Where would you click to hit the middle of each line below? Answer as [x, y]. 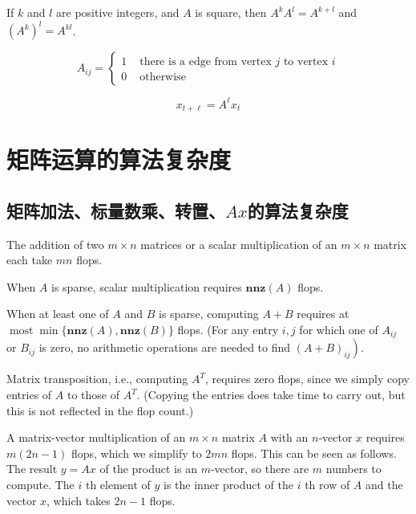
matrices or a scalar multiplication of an [239, 244]
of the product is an [148, 469]
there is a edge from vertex [206, 62]
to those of [93, 395]
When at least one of [58, 314]
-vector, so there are [260, 469]
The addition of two [55, 244]
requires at [323, 314]
